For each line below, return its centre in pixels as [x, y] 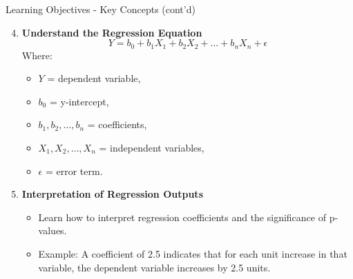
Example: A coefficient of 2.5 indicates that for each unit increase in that [193, 253]
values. [53, 230]
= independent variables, [152, 148]
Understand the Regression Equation [112, 32]
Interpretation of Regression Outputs [112, 194]
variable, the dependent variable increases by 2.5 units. [154, 267]
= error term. [74, 170]
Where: [37, 55]
